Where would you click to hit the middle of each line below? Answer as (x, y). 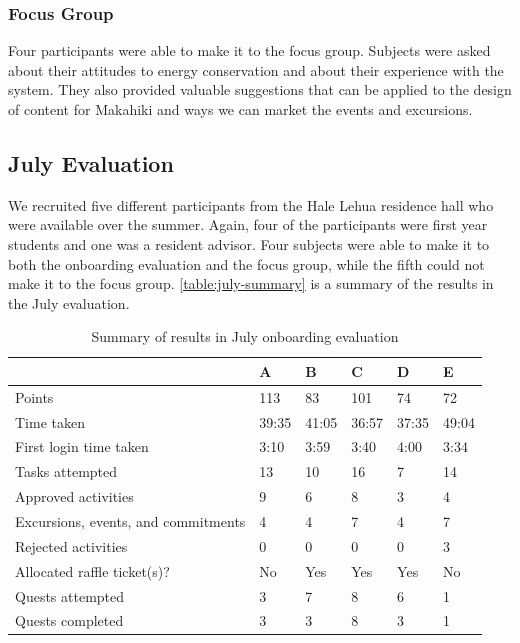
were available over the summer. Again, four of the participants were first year (248, 224)
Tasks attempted (66, 471)
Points (34, 396)
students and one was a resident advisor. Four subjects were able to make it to (249, 243)
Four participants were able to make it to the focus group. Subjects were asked (249, 50)
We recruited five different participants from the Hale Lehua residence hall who (251, 204)
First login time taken (82, 446)
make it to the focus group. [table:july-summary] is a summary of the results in (251, 283)
